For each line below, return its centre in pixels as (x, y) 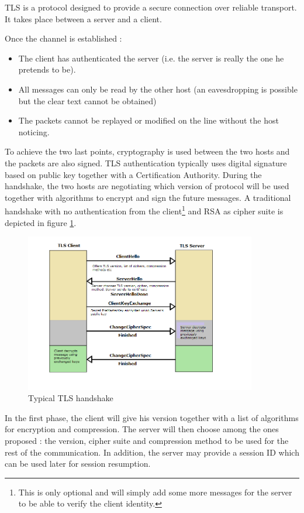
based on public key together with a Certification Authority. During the (133, 174)
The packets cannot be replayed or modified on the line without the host (148, 120)
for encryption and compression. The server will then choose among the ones (142, 429)
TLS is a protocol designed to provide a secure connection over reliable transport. (151, 7)
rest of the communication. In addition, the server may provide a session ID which (152, 452)
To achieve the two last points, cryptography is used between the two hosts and (147, 151)
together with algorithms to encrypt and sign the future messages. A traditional (148, 197)
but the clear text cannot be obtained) (87, 100)
